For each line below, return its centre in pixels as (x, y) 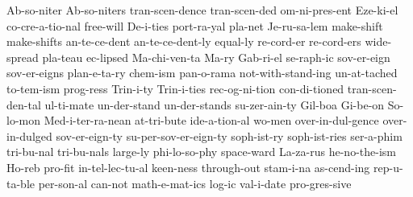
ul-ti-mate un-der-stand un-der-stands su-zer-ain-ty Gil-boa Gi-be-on (215, 104)
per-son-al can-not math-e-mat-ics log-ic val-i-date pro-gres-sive (195, 183)
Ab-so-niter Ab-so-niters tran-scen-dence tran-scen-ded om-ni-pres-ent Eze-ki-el (202, 10)
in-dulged (29, 135)
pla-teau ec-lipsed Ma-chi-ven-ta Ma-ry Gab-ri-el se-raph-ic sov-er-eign (216, 57)
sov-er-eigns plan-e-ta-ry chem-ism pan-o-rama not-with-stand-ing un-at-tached (202, 73)
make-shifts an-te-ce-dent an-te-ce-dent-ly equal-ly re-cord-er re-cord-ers (184, 41)
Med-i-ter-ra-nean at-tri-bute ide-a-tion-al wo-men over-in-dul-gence (211, 120)
